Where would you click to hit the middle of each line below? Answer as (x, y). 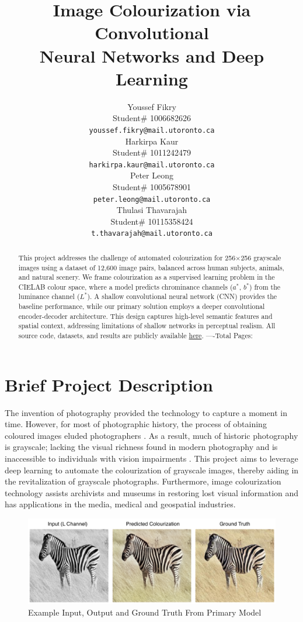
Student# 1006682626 (152, 118)
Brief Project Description (109, 384)
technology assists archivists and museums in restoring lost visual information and (152, 492)
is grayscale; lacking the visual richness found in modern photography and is (141, 447)
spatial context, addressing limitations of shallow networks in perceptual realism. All (147, 326)
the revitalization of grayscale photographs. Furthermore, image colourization (143, 481)
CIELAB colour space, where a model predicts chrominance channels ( (126, 286)
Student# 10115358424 (152, 221)
